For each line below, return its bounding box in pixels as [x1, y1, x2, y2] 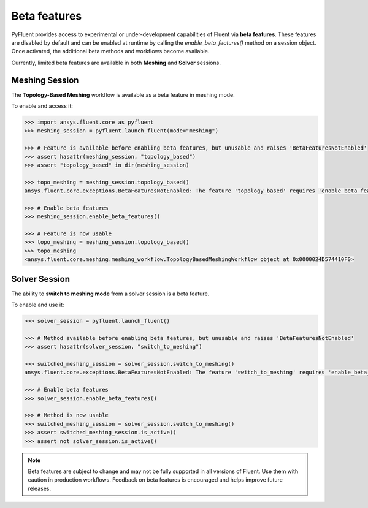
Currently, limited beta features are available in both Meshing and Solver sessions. [11, 59, 221, 66]
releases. [28, 485, 52, 492]
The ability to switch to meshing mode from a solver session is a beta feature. [11, 290, 210, 297]
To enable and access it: [11, 102, 74, 110]
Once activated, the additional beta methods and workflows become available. [11, 48, 210, 55]
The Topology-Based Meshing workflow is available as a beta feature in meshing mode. [11, 91, 236, 98]
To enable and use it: [11, 301, 64, 309]
